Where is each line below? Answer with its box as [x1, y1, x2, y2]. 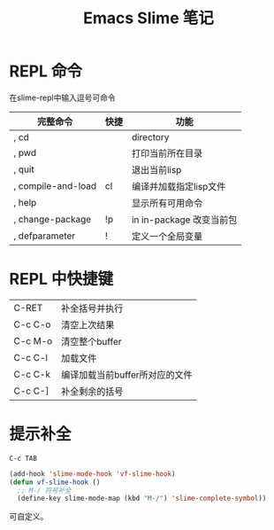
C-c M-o [13, 334, 53, 347]
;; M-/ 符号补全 [17, 486, 72, 495]
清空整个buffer [60, 335, 122, 347]
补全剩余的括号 [60, 385, 124, 397]
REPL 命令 [9, 61, 83, 82]
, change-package [13, 213, 92, 225]
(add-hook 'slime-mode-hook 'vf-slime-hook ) [9, 469, 176, 479]
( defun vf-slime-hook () [9, 478, 101, 487]
